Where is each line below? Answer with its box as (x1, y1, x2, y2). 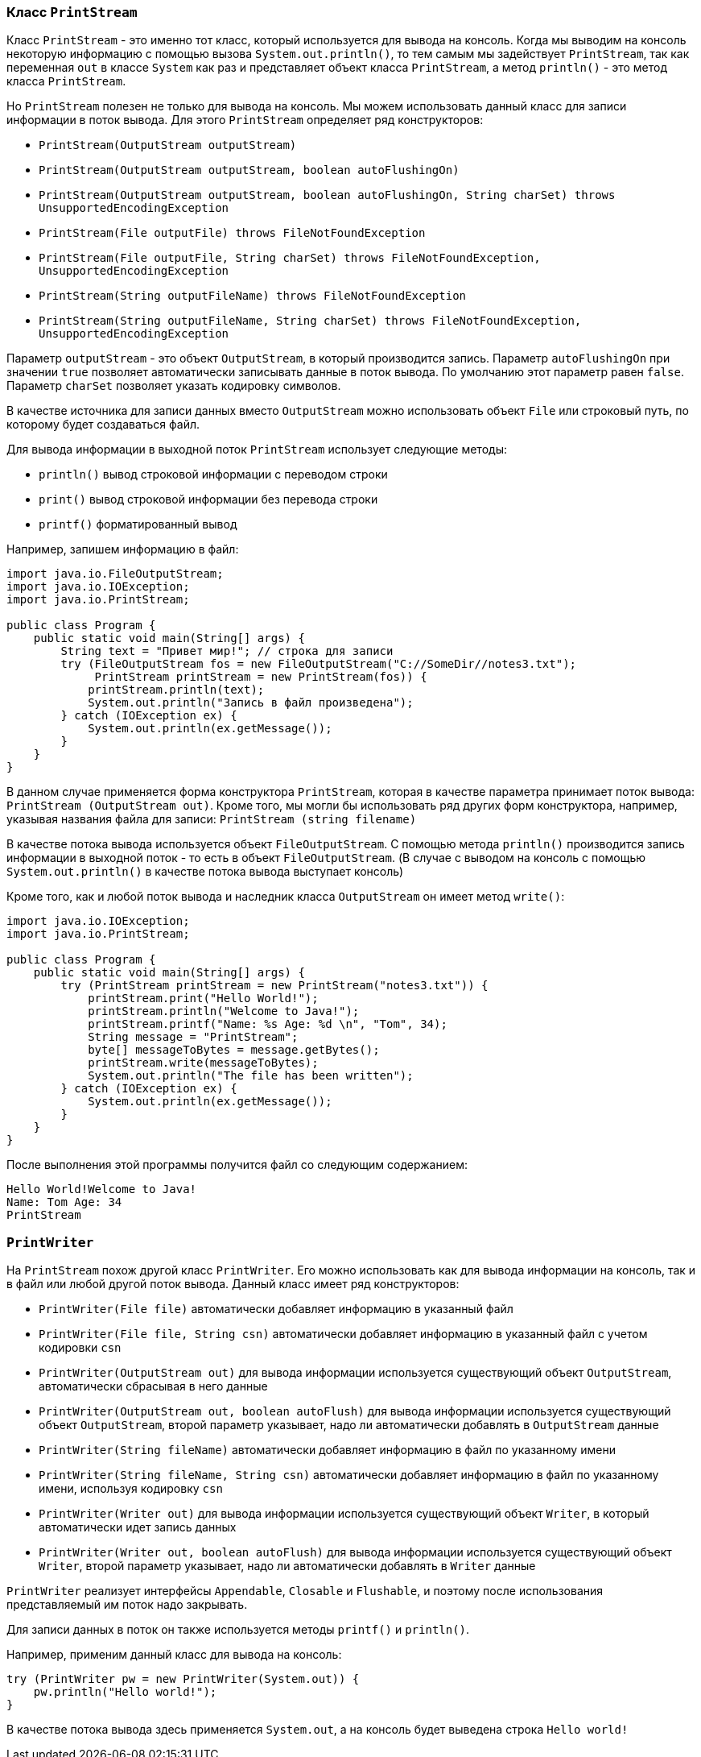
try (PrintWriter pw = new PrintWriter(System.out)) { (6, 1672, 360, 1686)
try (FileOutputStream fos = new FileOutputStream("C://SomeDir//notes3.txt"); (60, 657, 577, 671)
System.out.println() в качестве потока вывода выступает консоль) (6, 864, 404, 879)
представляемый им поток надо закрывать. (6, 1597, 248, 1612)
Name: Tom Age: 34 (6, 1196, 122, 1209)
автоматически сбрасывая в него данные (39, 1379, 268, 1394)
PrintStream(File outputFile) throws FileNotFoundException (39, 226, 426, 240)
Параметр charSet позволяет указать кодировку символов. (6, 379, 341, 393)
